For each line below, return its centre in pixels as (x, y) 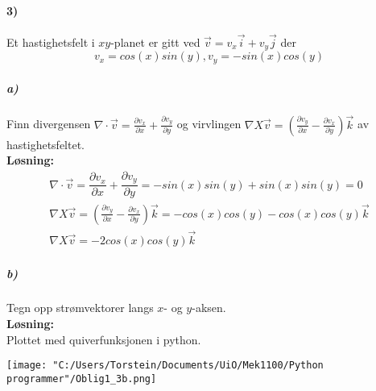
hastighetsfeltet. (45, 144)
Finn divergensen (49, 124)
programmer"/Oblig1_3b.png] (82, 379)
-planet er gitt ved (155, 42)
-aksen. (209, 308)
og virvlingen (209, 124)
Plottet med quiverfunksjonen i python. (104, 339)
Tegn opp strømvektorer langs (80, 308)
